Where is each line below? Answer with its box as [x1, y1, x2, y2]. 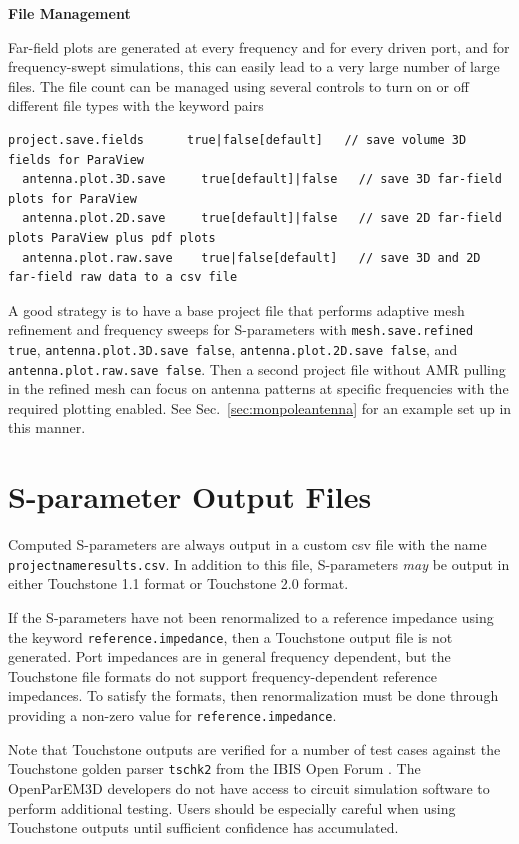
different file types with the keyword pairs [8, 95, 264, 116]
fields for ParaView [8, 152, 145, 167]
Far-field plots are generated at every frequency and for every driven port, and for [8, 36, 510, 57]
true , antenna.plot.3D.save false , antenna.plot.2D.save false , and [8, 338, 458, 359]
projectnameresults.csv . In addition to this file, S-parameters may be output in [8, 553, 510, 574]
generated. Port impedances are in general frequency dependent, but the [8, 646, 451, 667]
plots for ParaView [8, 191, 137, 206]
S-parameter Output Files [8, 476, 372, 517]
